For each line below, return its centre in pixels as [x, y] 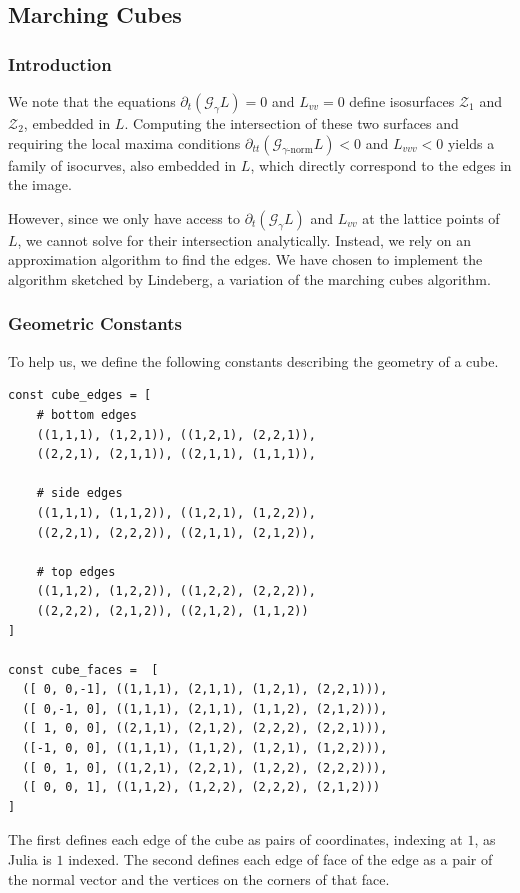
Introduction [60, 63]
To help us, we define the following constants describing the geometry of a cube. [253, 360]
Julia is [30, 859]
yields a [471, 142]
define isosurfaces [402, 101]
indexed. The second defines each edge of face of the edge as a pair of [280, 859]
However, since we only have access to [124, 217]
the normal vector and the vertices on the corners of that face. [199, 878]
